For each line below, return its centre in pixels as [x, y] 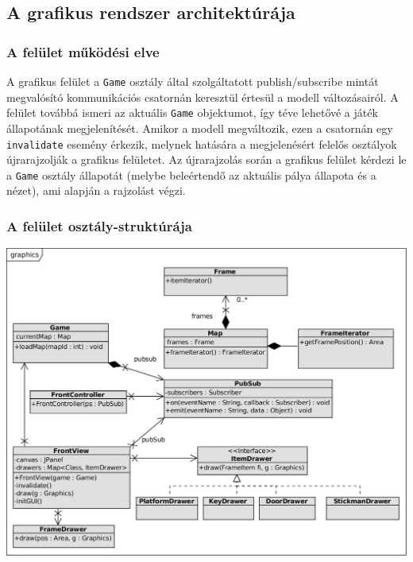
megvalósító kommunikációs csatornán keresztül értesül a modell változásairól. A [203, 97]
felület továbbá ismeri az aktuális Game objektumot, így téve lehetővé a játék [192, 112]
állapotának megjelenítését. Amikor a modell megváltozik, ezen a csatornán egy [200, 128]
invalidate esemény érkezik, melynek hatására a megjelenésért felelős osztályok [202, 143]
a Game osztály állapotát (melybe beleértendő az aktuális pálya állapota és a [191, 174]
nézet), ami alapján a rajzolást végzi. [96, 190]
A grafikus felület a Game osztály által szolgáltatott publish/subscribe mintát [193, 81]
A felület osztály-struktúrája [99, 225]
